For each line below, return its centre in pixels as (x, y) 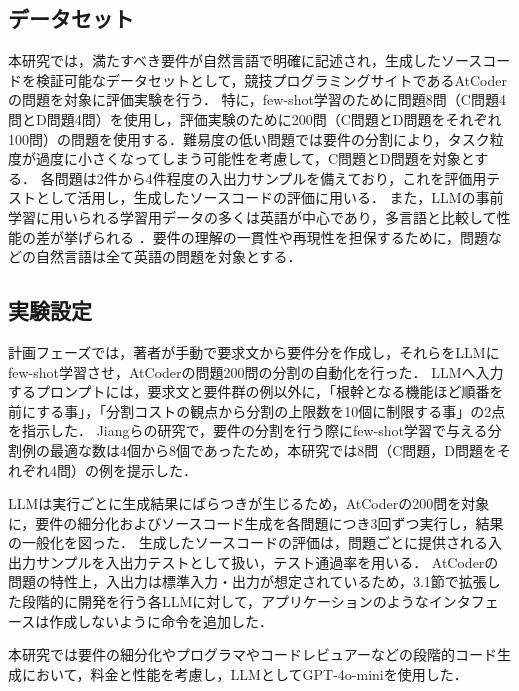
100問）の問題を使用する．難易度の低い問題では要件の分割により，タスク (249, 138)
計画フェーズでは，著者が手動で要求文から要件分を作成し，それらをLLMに (254, 351)
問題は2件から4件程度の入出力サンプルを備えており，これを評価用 (270, 177)
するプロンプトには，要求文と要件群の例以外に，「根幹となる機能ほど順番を (256, 391)
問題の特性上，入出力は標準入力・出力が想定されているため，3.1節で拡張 (247, 581)
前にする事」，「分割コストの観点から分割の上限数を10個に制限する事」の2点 (257, 410)
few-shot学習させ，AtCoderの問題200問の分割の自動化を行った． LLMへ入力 (256, 371)
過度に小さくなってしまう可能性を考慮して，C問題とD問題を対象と (255, 158)
